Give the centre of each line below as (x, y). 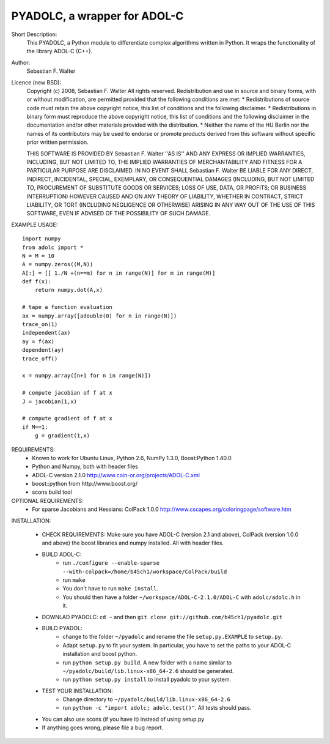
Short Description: (34, 34)
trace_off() (40, 359)
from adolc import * (53, 247)
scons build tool (52, 492)
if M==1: (35, 427)
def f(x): (37, 282)
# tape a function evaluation (68, 307)
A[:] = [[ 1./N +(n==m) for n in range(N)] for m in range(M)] (119, 273)
